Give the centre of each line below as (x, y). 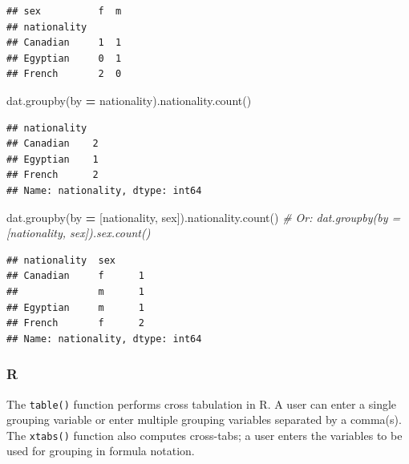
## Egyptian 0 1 (64, 58)
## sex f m (64, 11)
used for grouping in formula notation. (101, 451)
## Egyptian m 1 (75, 307)
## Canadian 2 (53, 144)
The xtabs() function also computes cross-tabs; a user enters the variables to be (204, 435)
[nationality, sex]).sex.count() (79, 233)
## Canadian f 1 (75, 276)
